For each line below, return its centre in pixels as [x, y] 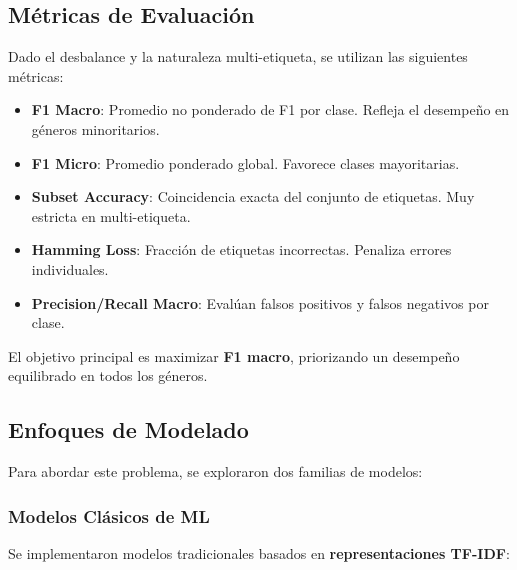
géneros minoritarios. [95, 128]
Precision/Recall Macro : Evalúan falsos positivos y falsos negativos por [260, 302]
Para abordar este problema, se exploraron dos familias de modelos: [215, 471]
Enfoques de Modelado [128, 429]
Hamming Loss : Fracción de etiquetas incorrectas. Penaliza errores [241, 249]
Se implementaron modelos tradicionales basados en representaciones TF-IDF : [259, 552]
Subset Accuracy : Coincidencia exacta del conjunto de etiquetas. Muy [253, 196]
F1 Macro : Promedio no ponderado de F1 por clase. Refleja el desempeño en [270, 109]
